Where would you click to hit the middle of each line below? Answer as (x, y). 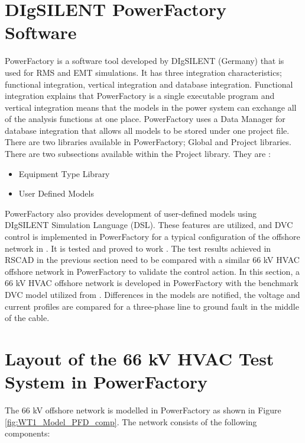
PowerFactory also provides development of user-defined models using (131, 213)
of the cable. (27, 318)
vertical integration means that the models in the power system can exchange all (151, 107)
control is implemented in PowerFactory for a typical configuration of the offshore (152, 237)
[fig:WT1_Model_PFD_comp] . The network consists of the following (131, 421)
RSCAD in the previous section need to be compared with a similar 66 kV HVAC (152, 260)
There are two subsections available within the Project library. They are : (138, 154)
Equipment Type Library (64, 173)
